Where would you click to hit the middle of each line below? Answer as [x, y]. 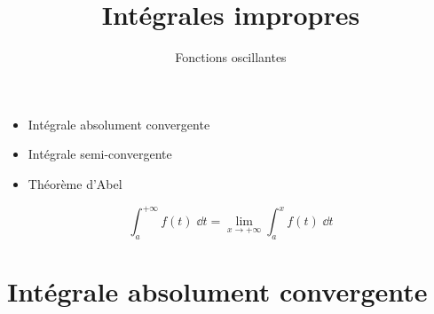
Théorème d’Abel [75, 183]
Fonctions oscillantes [231, 57]
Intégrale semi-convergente [100, 154]
